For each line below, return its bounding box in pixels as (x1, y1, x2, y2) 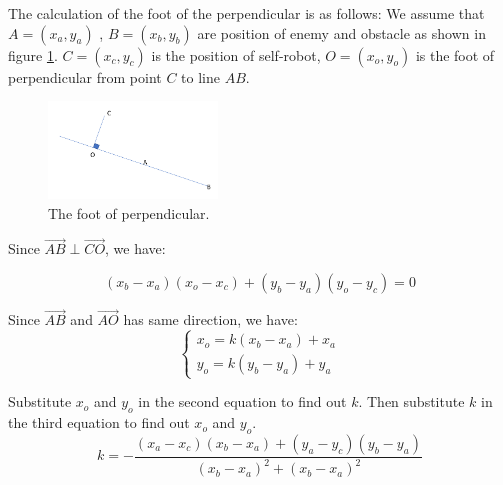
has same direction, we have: (123, 309, 298, 330)
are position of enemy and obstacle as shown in (197, 22, 486, 43)
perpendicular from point (8, 66, 162, 87)
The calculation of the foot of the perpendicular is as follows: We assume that (8, 3, 485, 23)
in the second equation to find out (138, 391, 347, 412)
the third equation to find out (8, 412, 190, 433)
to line (181, 66, 221, 87)
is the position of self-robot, (151, 44, 321, 65)
